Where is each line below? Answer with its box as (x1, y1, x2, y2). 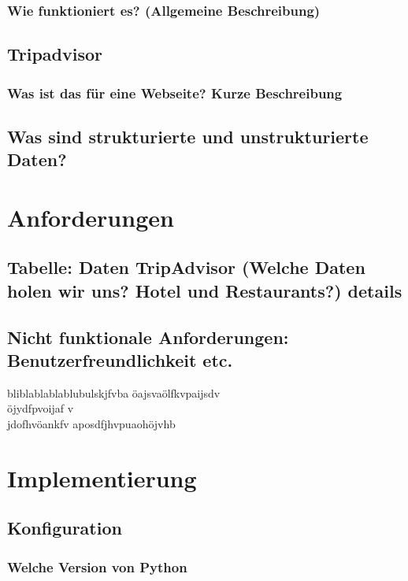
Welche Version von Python (7, 557, 187, 576)
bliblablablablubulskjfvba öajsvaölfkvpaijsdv (7, 384, 221, 401)
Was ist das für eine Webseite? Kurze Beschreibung (7, 83, 343, 102)
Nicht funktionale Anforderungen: (7, 324, 289, 349)
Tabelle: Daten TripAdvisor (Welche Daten (7, 255, 365, 279)
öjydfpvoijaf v (7, 400, 74, 416)
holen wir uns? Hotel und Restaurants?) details (7, 278, 402, 302)
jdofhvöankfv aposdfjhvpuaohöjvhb (7, 415, 176, 431)
